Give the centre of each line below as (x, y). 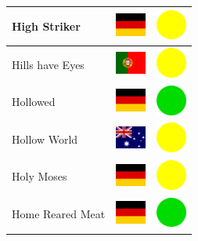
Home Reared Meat (59, 214)
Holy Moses (40, 176)
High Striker (46, 26)
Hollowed (34, 102)
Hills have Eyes (48, 64)
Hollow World (45, 139)
